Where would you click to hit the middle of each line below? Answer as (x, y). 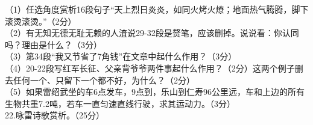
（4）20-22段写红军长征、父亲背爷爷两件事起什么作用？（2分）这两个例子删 (154, 68)
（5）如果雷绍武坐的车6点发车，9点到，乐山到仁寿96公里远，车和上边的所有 (155, 92)
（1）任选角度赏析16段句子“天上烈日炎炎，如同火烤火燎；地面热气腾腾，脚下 (157, 9)
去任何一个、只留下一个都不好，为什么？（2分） (100, 80)
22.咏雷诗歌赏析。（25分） (55, 115)
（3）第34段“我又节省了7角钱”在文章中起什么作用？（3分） (121, 56)
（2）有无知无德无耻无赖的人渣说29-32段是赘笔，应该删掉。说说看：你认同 (152, 33)
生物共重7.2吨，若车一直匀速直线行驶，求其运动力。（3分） (120, 103)
